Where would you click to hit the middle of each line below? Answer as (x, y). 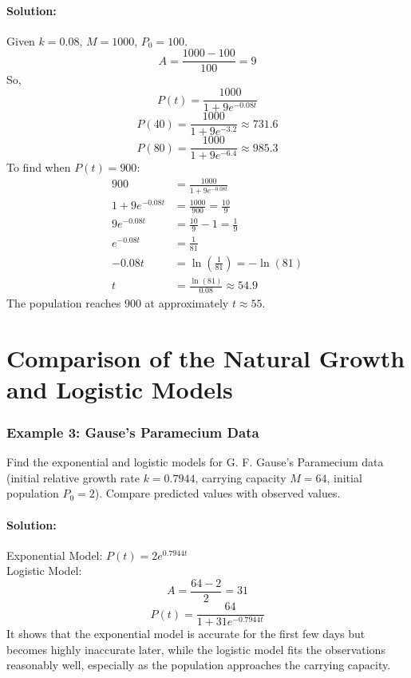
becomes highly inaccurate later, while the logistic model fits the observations (196, 649)
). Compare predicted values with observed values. (217, 493)
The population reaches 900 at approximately (118, 302)
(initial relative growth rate (73, 477)
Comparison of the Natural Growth (206, 357)
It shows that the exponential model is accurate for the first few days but (186, 634)
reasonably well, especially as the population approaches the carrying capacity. (199, 665)
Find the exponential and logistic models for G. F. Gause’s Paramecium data (195, 462)
